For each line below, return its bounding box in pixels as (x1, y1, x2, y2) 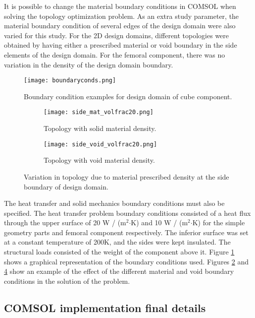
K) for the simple (192, 217, 245, 228)
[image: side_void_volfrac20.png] (44, 140, 157, 148)
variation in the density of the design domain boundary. (4, 59, 173, 69)
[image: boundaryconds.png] (24, 77, 116, 84)
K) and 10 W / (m (131, 217, 188, 228)
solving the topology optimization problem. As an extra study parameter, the (4, 10, 239, 21)
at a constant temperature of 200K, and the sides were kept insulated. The (4, 237, 231, 247)
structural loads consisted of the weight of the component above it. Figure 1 (4, 247, 235, 257)
